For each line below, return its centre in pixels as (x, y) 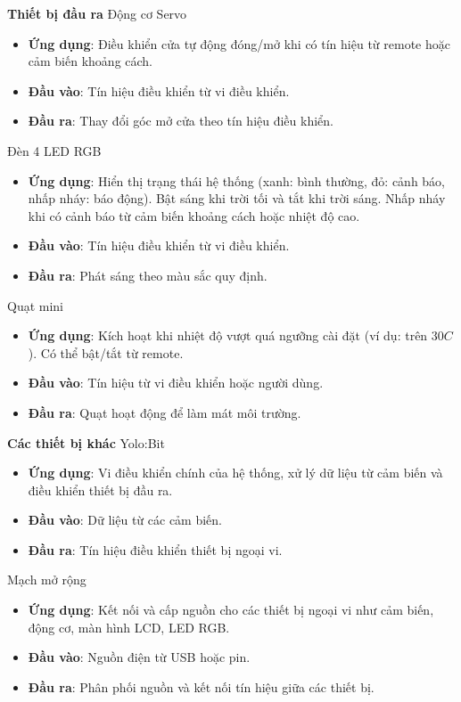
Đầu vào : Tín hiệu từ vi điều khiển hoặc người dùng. (176, 383)
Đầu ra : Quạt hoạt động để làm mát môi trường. (165, 412)
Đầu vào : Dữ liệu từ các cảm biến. (125, 520)
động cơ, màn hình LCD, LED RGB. (129, 627)
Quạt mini (36, 305)
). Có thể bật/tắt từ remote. (106, 352)
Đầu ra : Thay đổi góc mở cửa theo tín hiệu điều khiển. (181, 121)
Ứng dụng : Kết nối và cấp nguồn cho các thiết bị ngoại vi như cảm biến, (231, 610)
